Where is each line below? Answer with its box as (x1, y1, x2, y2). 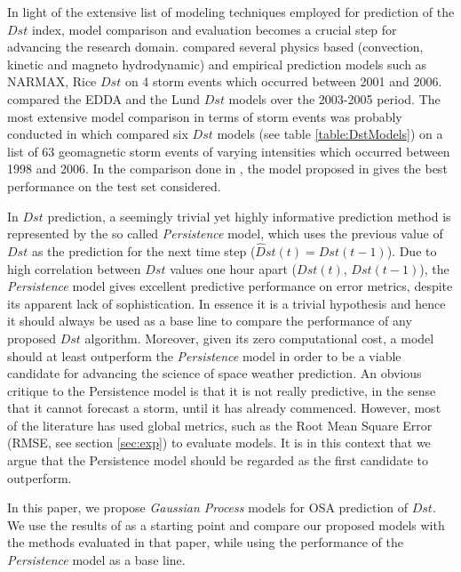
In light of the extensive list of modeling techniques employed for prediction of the (7, 3, 455, 20)
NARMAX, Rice (7, 72, 97, 91)
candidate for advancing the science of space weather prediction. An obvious (7, 364, 422, 383)
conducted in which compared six (7, 125, 188, 143)
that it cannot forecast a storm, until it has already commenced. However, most (7, 399, 441, 417)
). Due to (386, 241, 437, 260)
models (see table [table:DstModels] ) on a (217, 125, 443, 143)
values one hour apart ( (170, 259, 298, 278)
